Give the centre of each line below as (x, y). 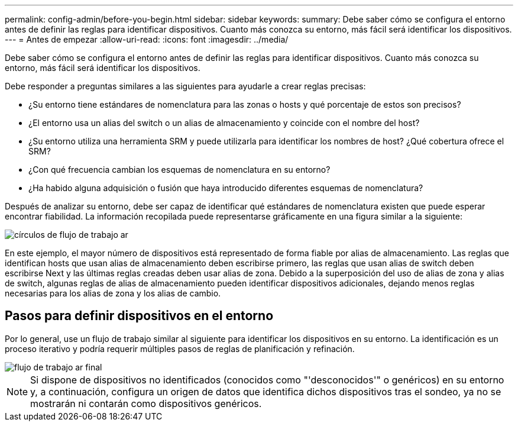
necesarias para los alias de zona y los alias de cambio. (113, 293)
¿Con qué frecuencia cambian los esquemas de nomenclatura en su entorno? (179, 170)
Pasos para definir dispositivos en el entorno (139, 316)
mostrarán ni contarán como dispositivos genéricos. (146, 403)
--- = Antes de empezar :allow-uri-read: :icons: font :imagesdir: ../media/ (147, 39)
